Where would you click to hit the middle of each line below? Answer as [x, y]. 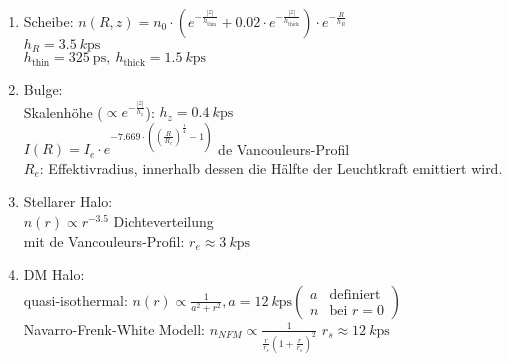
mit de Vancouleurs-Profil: [104, 240]
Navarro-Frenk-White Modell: [114, 328]
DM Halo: [54, 274]
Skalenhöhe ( [63, 111]
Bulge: [43, 88]
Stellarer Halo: [68, 201]
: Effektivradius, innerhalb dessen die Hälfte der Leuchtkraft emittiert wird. [271, 167]
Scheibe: [48, 21]
